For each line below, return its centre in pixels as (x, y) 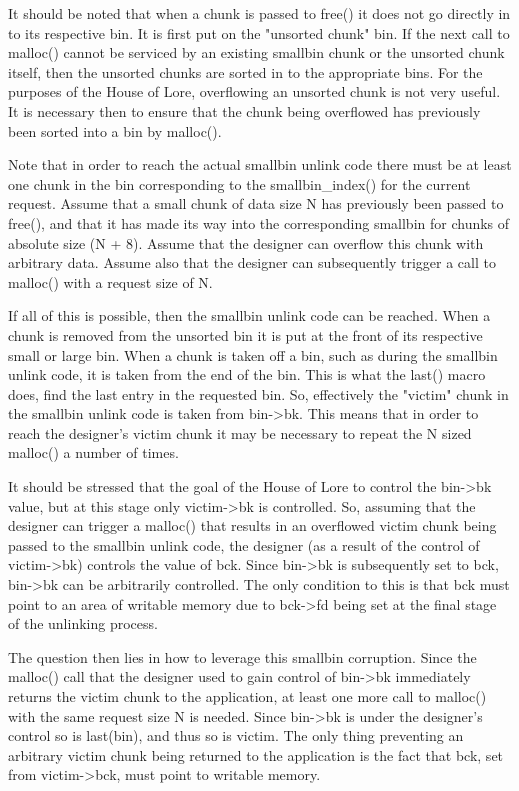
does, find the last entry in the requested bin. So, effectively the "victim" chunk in (258, 393)
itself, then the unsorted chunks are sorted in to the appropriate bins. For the (245, 71)
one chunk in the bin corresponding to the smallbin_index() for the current (239, 183)
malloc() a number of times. (93, 452)
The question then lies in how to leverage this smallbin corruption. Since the (242, 656)
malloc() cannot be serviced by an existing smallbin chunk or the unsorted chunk (256, 52)
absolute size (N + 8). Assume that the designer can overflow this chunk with (246, 242)
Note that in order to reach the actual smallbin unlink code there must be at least (260, 164)
